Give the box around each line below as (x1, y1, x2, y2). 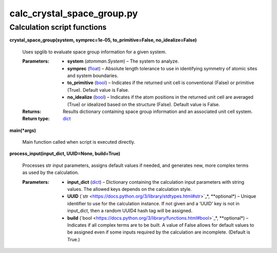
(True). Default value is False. (67, 87, 129, 93)
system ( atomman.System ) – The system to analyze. (67, 58, 179, 64)
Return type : (22, 115, 50, 122)
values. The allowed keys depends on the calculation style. (67, 186, 192, 192)
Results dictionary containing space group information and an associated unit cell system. (63, 108, 253, 114)
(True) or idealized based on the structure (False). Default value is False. (67, 101, 220, 107)
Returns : (22, 108, 42, 114)
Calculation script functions (9, 23, 107, 32)
